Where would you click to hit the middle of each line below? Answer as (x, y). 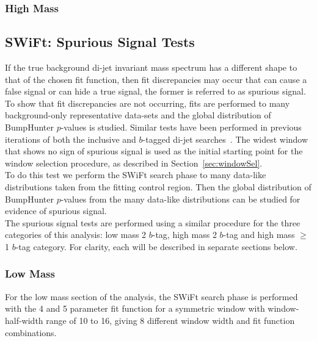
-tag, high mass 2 (184, 235)
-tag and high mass (259, 235)
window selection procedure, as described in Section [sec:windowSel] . (134, 163)
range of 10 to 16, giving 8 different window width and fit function (170, 320)
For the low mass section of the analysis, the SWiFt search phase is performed (151, 296)
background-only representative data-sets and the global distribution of (138, 115)
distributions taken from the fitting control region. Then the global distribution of (158, 186)
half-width (24, 320)
